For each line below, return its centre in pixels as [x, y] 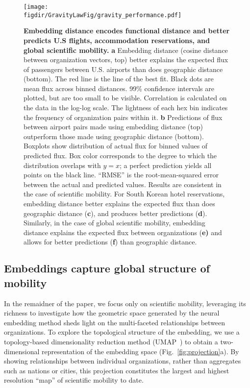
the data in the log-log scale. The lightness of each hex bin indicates [126, 108]
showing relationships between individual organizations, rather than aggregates [123, 361]
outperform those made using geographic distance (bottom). [114, 136]
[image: [36, 7]
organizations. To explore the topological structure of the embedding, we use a [122, 332]
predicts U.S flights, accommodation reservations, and [117, 40]
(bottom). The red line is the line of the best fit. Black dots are [119, 79]
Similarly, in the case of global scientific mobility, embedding [114, 223]
